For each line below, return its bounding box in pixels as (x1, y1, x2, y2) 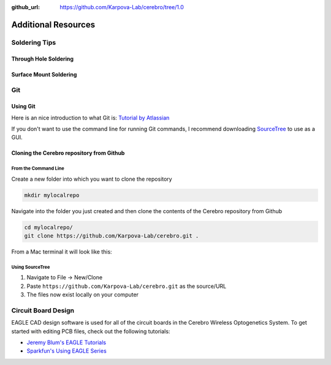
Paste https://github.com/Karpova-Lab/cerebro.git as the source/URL (26, 282, 227, 290)
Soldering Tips (11, 38, 56, 47)
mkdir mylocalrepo (24, 192, 80, 198)
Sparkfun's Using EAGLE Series (26, 347, 107, 355)
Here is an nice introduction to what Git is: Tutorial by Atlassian (11, 114, 170, 121)
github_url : (11, 4, 40, 10)
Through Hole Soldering (11, 55, 74, 62)
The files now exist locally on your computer (26, 291, 139, 298)
